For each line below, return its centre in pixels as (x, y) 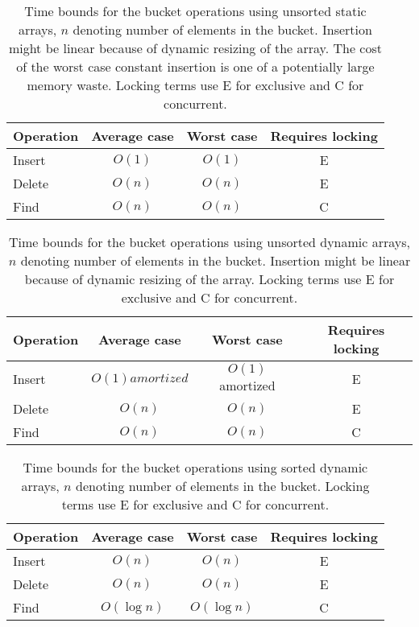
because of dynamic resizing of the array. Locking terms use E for (209, 279)
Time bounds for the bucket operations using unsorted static (195, 11)
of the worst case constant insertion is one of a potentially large (195, 66)
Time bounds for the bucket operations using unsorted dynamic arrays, (209, 242)
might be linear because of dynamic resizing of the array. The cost (195, 48)
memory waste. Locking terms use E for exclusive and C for (195, 85)
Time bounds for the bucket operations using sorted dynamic (195, 467)
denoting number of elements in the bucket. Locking (223, 486)
